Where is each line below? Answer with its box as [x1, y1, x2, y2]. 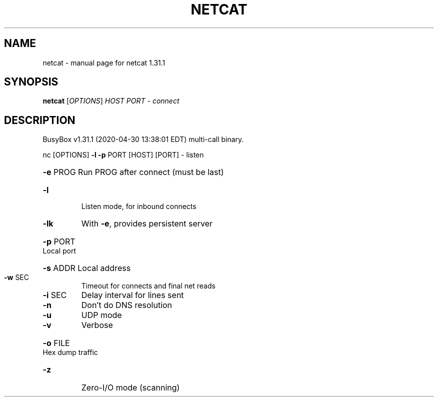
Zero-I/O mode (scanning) [81, 382, 180, 393]
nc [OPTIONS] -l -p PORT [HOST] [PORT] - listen [42, 150, 204, 159]
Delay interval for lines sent [81, 290, 184, 300]
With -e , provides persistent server [81, 218, 213, 229]
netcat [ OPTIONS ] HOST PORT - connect [42, 96, 179, 105]
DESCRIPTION [4, 113, 75, 126]
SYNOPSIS [4, 75, 58, 88]
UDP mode [81, 310, 122, 320]
